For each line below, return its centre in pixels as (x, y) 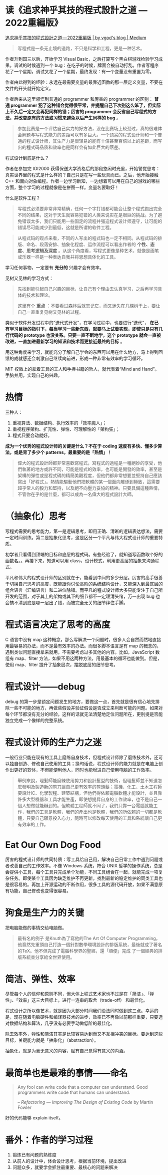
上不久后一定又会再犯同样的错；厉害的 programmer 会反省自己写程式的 (79, 111)
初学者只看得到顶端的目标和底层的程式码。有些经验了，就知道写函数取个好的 (84, 554)
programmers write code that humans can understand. (74, 1092)
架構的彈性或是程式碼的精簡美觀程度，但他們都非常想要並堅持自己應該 (90, 475)
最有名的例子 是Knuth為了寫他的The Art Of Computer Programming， (89, 938)
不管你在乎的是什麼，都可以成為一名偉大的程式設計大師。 (76, 494)
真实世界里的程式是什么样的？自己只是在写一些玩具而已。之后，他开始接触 (82, 175)
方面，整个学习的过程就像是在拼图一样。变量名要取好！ (62, 187)
